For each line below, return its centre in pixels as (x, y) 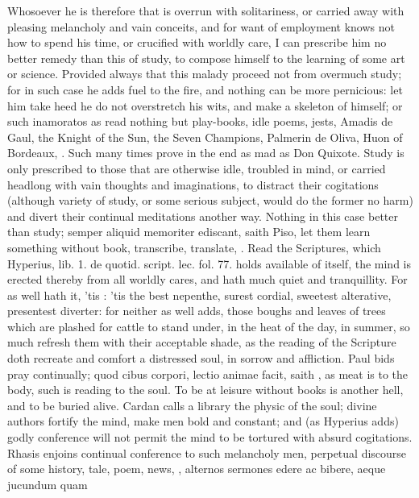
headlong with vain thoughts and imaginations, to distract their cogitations (193, 184)
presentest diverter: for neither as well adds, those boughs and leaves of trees (197, 311)
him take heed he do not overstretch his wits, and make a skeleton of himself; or (205, 105)
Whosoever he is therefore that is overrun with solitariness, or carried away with (206, 10)
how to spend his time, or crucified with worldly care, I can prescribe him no (197, 42)
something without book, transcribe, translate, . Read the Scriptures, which (194, 247)
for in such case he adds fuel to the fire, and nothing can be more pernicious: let (205, 89)
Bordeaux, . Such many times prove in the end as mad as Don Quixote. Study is (206, 153)
